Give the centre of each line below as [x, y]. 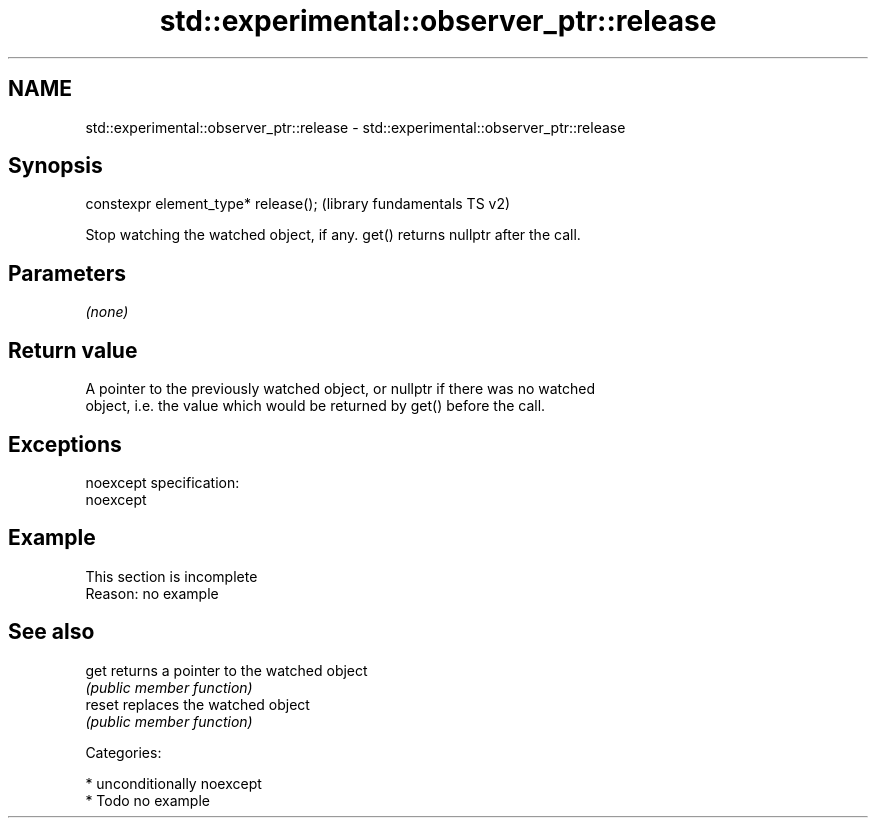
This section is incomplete [171, 576]
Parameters [67, 273]
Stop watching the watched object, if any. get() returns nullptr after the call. [333, 235]
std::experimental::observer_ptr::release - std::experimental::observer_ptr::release [355, 127]
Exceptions [65, 444]
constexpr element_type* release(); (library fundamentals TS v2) [298, 204]
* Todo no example [147, 800]
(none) [107, 312]
